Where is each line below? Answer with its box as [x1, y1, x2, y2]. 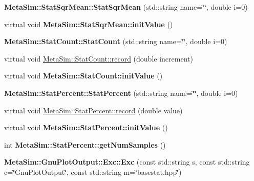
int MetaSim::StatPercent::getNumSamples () [4, 139, 166, 150]
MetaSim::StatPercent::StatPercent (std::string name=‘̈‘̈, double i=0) [4, 87, 238, 98]
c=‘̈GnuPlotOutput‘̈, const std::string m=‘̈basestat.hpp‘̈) [4, 166, 182, 177]
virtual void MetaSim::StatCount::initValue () [4, 70, 163, 81]
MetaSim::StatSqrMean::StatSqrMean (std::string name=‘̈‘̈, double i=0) [4, 2, 248, 12]
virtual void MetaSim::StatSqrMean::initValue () [4, 18, 173, 29]
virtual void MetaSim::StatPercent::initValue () [4, 122, 168, 133]
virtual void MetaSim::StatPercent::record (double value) [4, 105, 183, 115]
